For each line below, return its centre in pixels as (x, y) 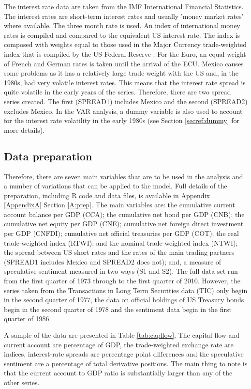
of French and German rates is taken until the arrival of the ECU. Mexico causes (124, 63)
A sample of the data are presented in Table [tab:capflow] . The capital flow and (122, 335)
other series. (22, 382)
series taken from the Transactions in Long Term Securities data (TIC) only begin (126, 290)
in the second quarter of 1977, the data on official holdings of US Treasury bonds (124, 300)
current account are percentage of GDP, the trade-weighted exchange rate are (119, 344)
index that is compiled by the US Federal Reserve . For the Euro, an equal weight (125, 54)
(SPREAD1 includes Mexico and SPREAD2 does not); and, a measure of (113, 261)
